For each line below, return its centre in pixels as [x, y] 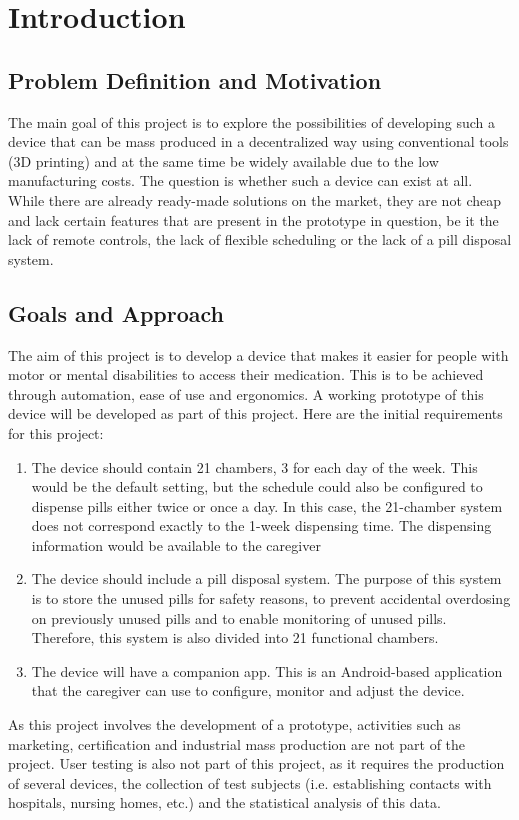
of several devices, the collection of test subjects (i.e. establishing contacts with [250, 782]
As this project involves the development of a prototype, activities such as [234, 724]
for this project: [56, 432]
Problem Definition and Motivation [195, 79]
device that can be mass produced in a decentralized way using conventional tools [258, 141]
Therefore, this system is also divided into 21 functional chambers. [235, 637]
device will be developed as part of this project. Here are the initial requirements [255, 413]
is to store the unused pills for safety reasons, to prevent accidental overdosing [271, 598]
